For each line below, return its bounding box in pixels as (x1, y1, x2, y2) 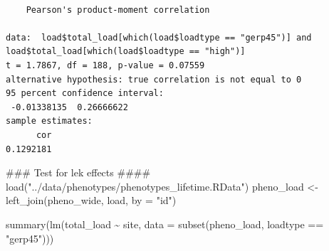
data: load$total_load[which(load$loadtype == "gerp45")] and (6, 32, 312, 43)
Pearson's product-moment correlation (26, 4, 210, 15)
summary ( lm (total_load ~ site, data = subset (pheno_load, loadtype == (6, 216, 324, 231)
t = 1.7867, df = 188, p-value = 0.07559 (6, 60, 205, 70)
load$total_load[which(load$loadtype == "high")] (6, 46, 246, 57)
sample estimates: (6, 116, 93, 127)
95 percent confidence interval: (6, 88, 164, 99)
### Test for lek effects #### (6, 165, 151, 180)
